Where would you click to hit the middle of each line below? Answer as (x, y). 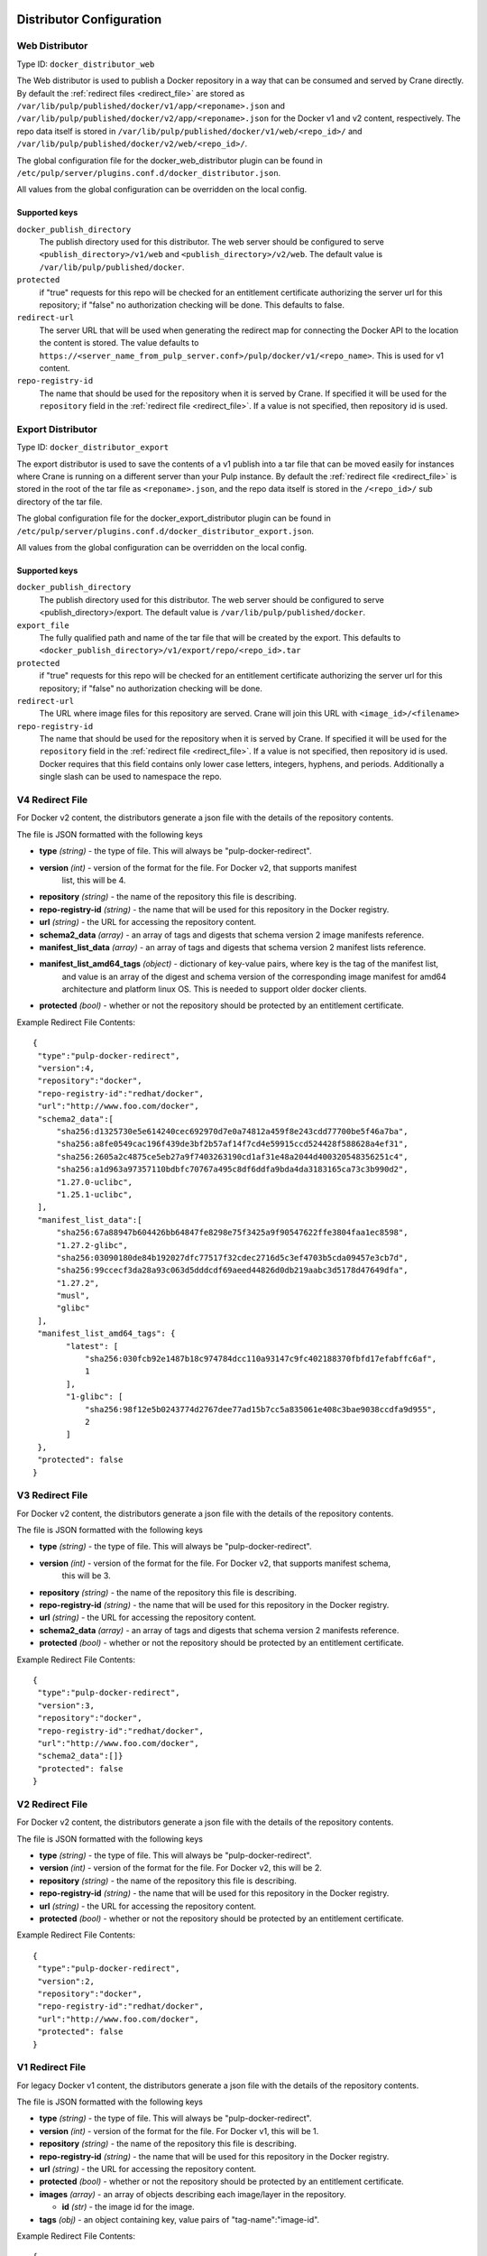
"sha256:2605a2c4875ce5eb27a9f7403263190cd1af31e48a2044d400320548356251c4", (232, 1156)
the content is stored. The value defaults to (119, 343)
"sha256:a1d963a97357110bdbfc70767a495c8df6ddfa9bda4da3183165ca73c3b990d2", (232, 1170)
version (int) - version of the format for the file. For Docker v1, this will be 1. (179, 2131)
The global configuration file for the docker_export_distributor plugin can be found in (174, 518)
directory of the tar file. (60, 502)
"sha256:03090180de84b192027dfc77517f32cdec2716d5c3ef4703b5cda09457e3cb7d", (232, 1257)
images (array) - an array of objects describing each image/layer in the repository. (193, 2194)
